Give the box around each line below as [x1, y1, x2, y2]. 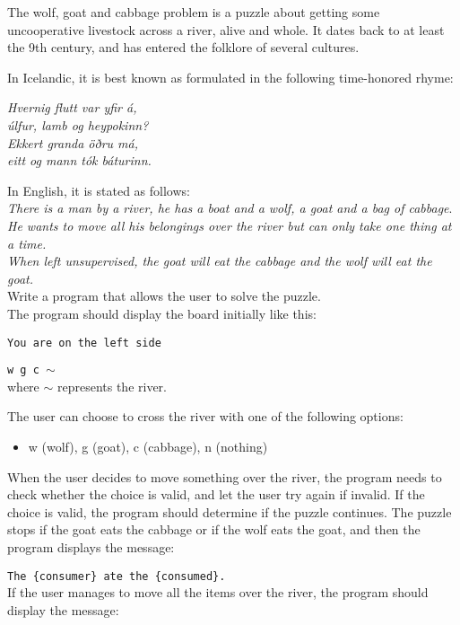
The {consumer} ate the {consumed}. [7, 569, 226, 583]
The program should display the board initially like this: [7, 304, 317, 322]
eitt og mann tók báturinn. [7, 151, 152, 170]
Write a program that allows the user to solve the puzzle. [7, 286, 321, 305]
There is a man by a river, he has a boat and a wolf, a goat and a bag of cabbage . [7, 198, 453, 217]
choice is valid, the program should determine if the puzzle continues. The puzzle [7, 502, 452, 521]
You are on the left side [7, 336, 161, 349]
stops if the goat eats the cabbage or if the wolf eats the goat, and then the [7, 520, 421, 539]
